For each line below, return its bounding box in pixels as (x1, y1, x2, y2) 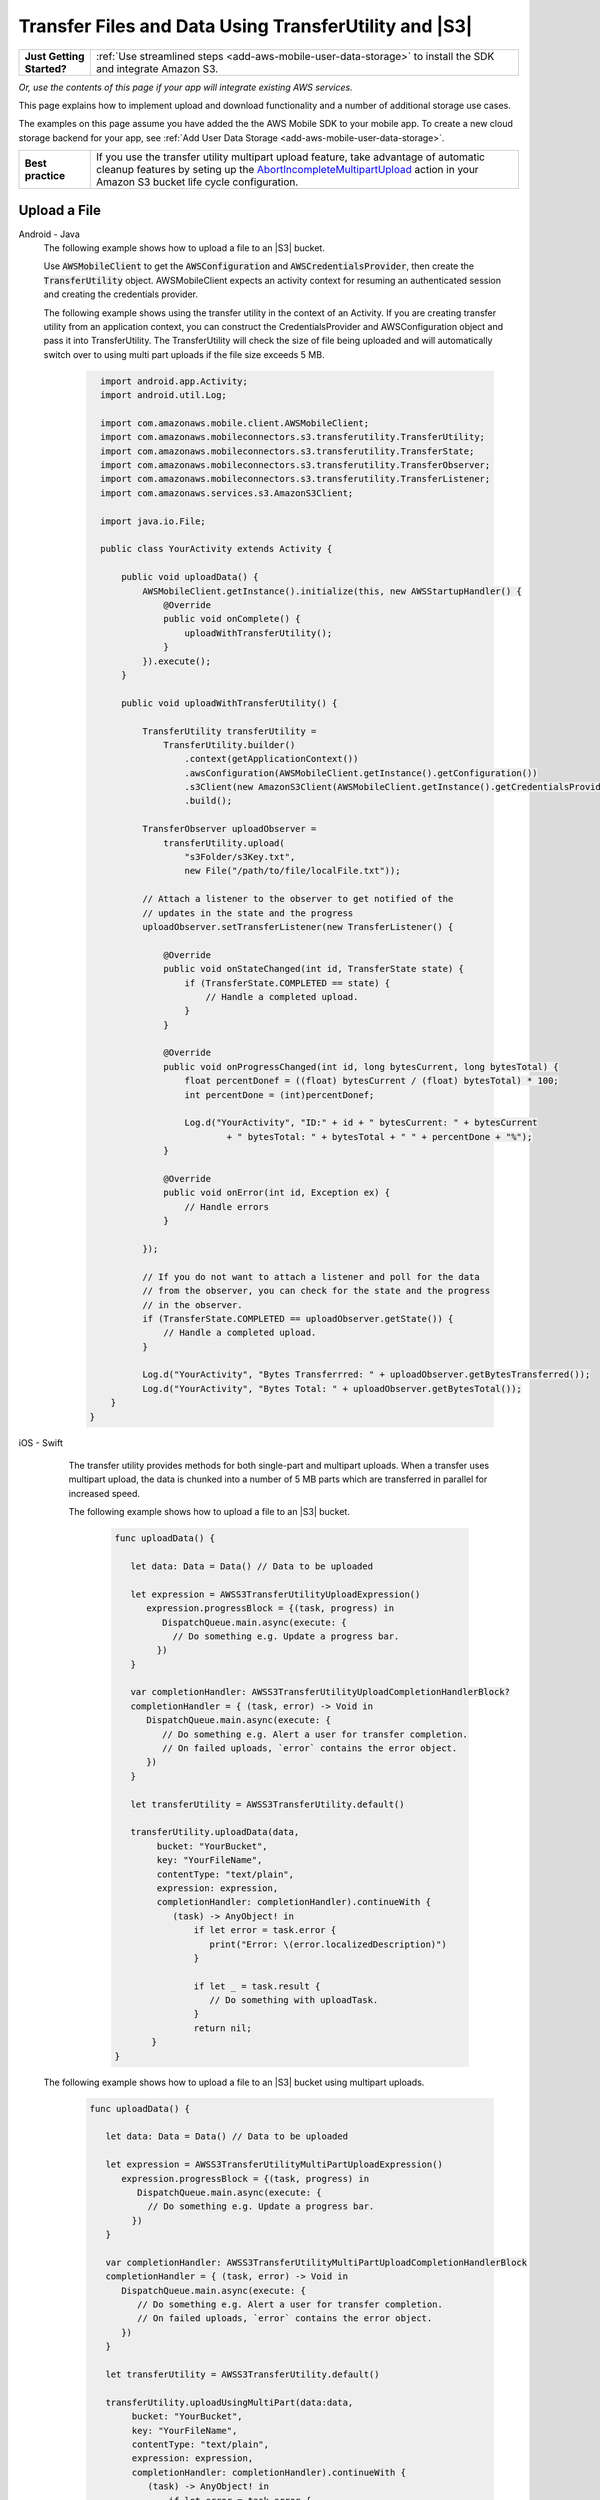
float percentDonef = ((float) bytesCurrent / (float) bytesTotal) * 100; (184, 1075, 559, 1087)
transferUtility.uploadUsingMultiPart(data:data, (105, 2396, 354, 2408)
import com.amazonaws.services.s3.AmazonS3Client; (100, 487, 354, 499)
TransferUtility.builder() (163, 739, 296, 750)
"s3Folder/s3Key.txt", (184, 851, 296, 863)
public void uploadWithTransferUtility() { (121, 697, 338, 709)
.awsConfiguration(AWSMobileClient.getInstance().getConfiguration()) (184, 767, 539, 779)
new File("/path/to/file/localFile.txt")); (184, 865, 401, 877)
